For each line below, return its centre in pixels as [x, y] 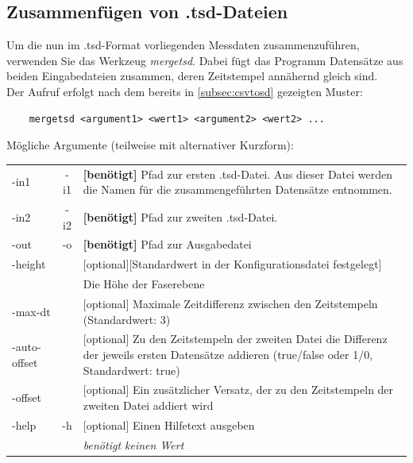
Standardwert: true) [131, 370]
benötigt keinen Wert [133, 444]
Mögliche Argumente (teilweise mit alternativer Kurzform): [150, 145]
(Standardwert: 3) [127, 319]
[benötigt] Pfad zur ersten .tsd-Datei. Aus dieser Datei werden [238, 174]
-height [29, 264]
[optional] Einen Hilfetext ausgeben [169, 424]
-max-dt [31, 311]
